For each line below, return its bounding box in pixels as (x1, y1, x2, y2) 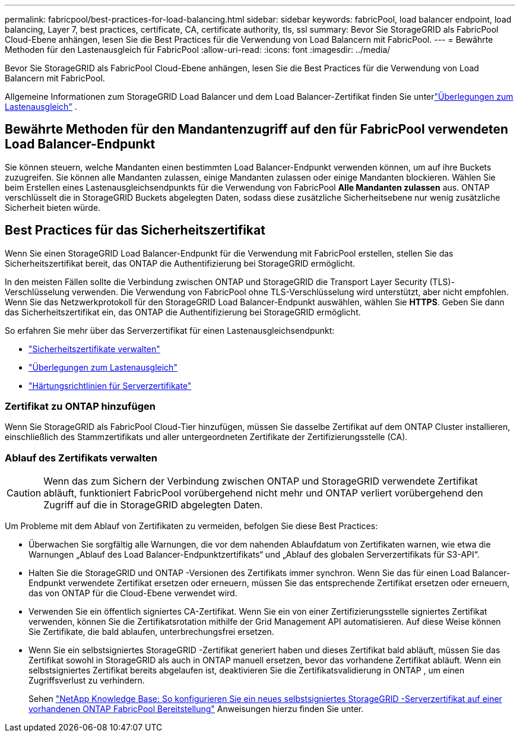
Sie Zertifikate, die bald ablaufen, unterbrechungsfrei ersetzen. (28, 627, 274, 637)
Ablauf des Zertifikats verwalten (5, 451, 157, 464)
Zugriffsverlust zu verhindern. (28, 675, 145, 686)
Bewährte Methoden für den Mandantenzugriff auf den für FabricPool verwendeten (5, 122, 509, 137)
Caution (7, 487, 42, 499)
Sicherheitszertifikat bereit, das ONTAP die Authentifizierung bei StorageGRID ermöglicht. (5, 258, 356, 268)
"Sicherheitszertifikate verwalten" (28, 343, 160, 354)
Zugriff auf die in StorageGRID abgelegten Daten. (43, 499, 263, 511)
